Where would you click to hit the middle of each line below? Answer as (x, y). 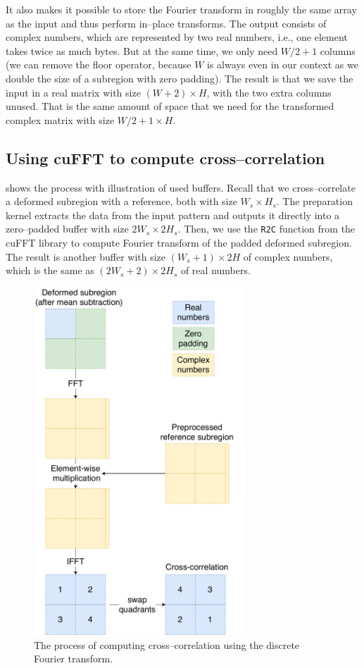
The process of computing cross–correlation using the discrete (167, 644)
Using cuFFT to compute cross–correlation (165, 157)
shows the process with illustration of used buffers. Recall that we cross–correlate (181, 187)
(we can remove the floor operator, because (99, 64)
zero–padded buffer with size (67, 229)
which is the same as (50, 270)
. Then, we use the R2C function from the (266, 229)
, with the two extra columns (269, 92)
